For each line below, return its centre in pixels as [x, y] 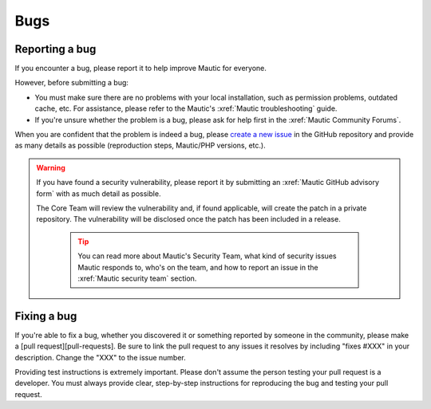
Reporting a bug [55, 49]
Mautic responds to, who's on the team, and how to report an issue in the [198, 267]
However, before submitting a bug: [72, 83]
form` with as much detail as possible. [99, 193]
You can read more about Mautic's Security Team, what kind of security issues [207, 256]
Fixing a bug [46, 316]
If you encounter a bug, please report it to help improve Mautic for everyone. [141, 69]
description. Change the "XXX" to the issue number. [101, 357]
